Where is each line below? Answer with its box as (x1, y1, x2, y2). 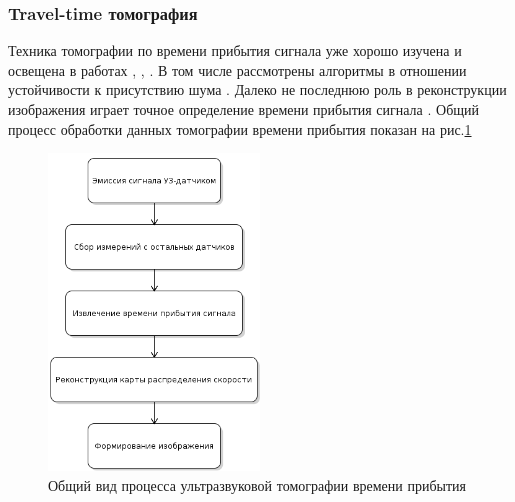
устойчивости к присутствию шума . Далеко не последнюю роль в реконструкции (8, 79, 507, 100)
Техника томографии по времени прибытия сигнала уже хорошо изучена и (8, 40, 462, 61)
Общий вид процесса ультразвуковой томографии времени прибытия (48, 474, 467, 495)
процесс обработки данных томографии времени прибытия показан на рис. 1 (8, 118, 472, 139)
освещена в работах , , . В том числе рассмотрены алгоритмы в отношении (8, 59, 467, 80)
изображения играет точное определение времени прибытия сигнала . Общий (8, 99, 480, 119)
